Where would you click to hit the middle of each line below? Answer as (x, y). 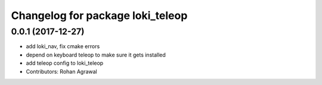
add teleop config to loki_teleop (65, 63)
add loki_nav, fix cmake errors (63, 46)
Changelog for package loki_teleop (99, 15)
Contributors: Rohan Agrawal (62, 71)
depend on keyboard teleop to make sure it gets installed (96, 55)
